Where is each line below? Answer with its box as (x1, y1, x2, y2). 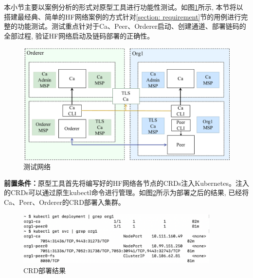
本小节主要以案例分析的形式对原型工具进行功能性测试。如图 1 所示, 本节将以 (4, 2, 243, 12)
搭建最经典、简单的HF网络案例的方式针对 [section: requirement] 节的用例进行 (4, 11, 241, 21)
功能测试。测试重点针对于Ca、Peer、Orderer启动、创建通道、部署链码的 (17, 21, 246, 31)
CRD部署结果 (23, 265, 66, 275)
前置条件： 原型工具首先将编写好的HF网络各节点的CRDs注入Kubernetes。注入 (4, 178, 249, 188)
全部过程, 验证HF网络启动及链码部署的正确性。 (4, 30, 154, 40)
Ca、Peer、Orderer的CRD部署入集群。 (4, 197, 125, 207)
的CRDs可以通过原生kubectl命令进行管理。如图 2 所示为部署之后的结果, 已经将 (4, 187, 249, 198)
